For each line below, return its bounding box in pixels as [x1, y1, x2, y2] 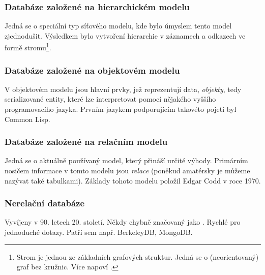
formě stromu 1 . [5, 41, 51, 53]
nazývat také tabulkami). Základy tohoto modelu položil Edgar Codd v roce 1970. [5, 175, 261, 186]
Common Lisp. [5, 113, 50, 124]
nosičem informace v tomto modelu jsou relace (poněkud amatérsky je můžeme [5, 165, 250, 176]
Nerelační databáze [5, 197, 85, 209]
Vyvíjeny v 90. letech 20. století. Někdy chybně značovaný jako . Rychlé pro [5, 217, 241, 227]
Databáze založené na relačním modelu [5, 135, 168, 148]
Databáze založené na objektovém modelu [5, 64, 180, 76]
